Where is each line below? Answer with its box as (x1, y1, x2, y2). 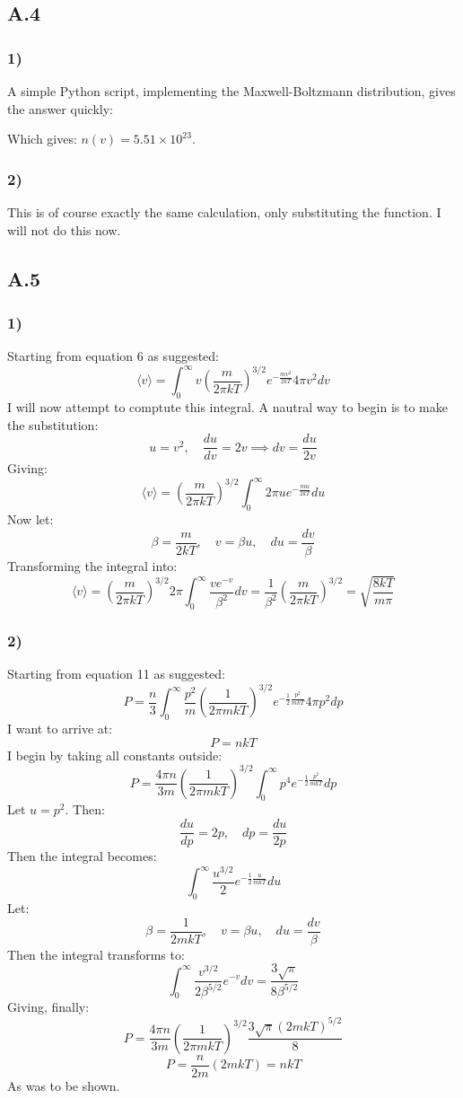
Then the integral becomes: (7, 847, 157, 865)
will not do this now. (7, 220, 121, 239)
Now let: (7, 510, 54, 529)
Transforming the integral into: (7, 556, 178, 575)
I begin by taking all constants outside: (7, 745, 223, 764)
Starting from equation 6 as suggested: (7, 347, 219, 365)
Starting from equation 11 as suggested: (7, 664, 225, 683)
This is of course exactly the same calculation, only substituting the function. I (7, 203, 441, 221)
